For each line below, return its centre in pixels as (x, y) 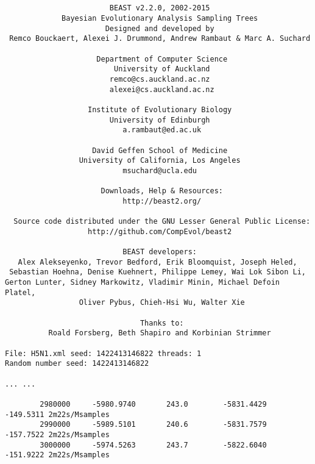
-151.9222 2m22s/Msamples (57, 455)
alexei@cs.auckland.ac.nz (162, 89)
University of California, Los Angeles (160, 161)
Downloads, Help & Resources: (162, 191)
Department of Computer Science (162, 59)
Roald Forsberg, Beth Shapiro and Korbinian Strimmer (160, 333)
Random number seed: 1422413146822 (77, 364)
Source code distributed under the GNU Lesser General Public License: (162, 222)
